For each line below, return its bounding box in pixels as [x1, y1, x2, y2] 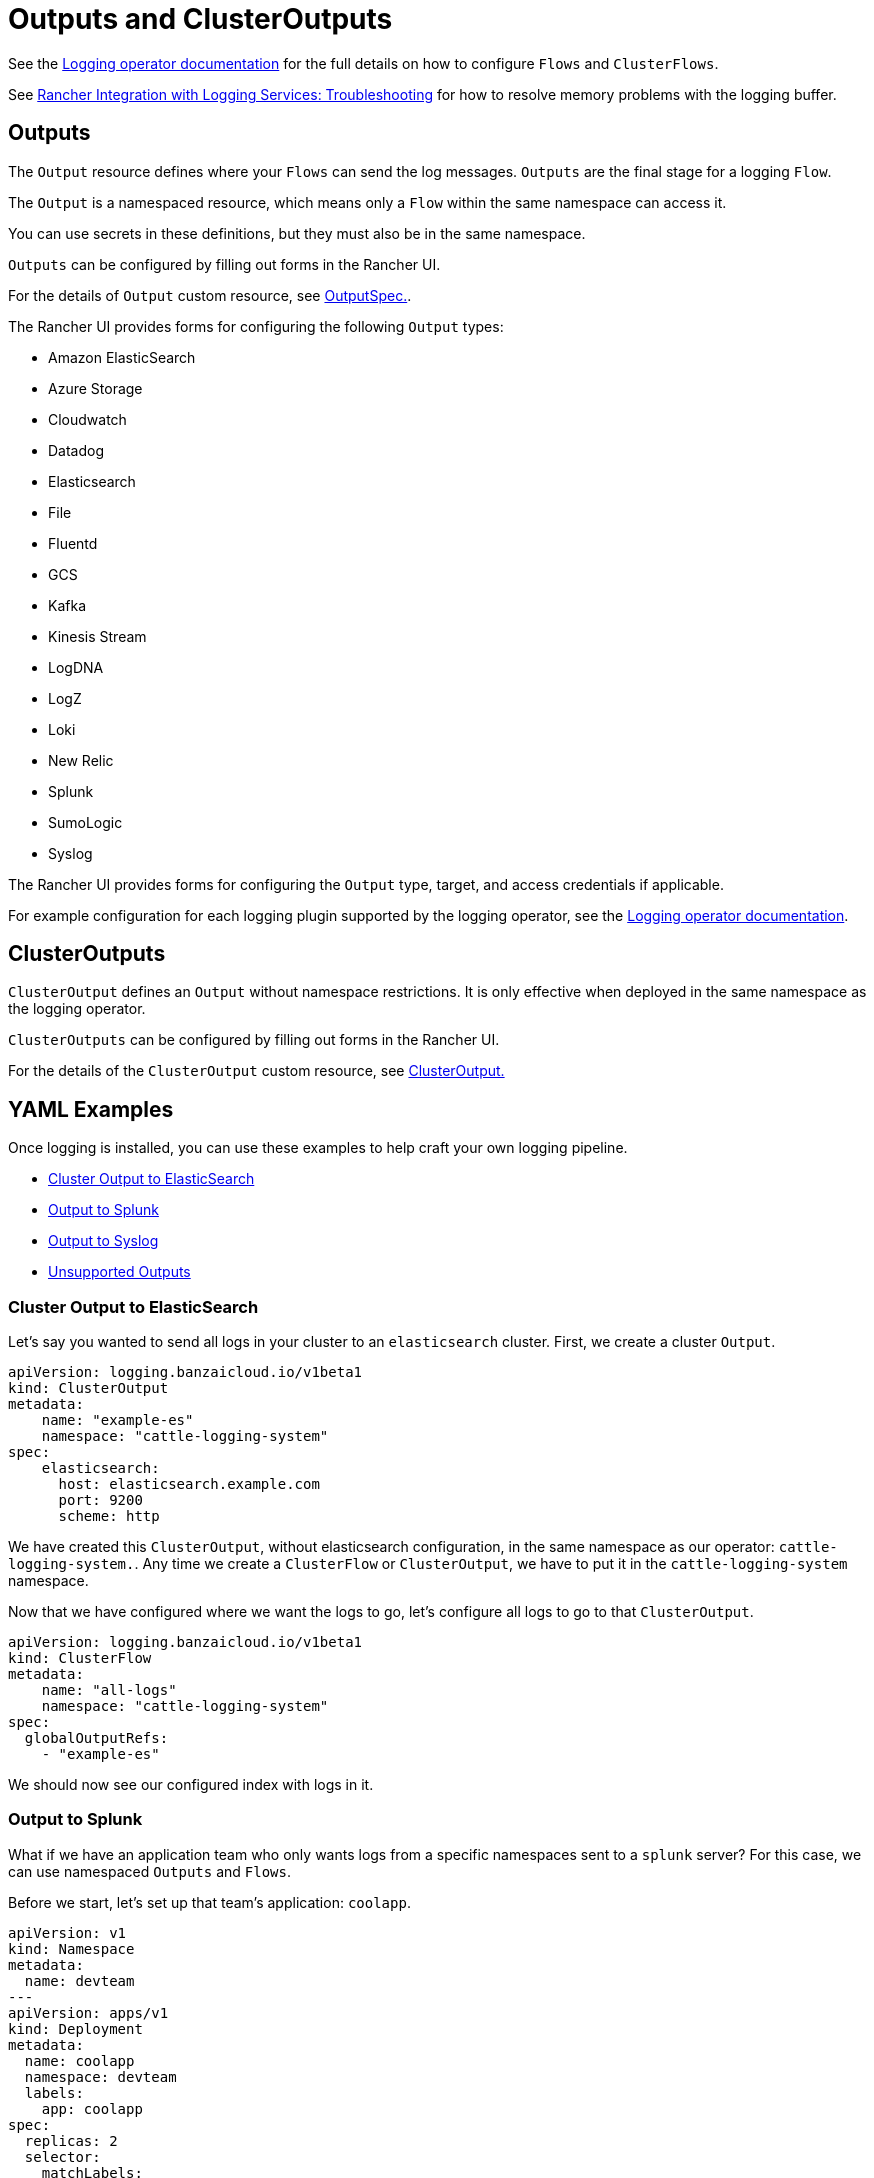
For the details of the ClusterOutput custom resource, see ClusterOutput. [8, 1062, 505, 1080]
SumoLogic [48, 813, 123, 831]
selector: [24, 2148, 101, 2165]
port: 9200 [58, 1492, 143, 1509]
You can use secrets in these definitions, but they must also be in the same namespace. [8, 224, 586, 242]
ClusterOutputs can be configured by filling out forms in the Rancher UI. [8, 1031, 500, 1049]
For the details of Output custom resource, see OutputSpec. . [8, 286, 412, 304]
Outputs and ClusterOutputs [8, 2, 393, 36]
